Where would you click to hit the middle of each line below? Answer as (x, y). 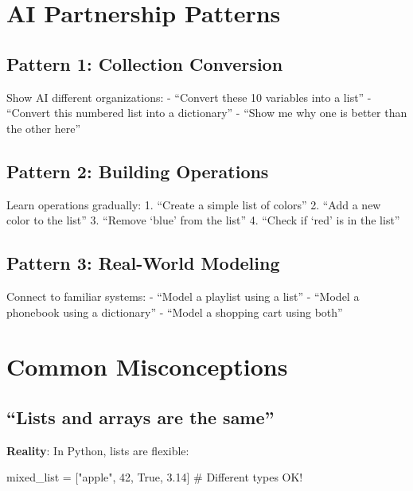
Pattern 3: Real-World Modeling (143, 263)
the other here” (44, 128)
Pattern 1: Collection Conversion (145, 63)
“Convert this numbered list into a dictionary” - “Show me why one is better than (207, 113)
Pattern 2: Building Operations (138, 171)
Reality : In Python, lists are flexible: (98, 450)
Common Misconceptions (147, 366)
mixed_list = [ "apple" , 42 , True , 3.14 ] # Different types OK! (155, 477)
